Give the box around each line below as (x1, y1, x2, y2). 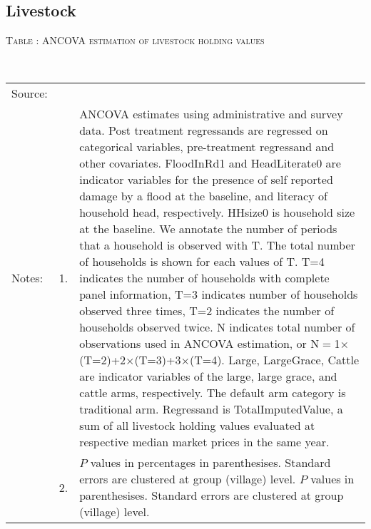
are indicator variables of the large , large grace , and (79, 368, 337, 385)
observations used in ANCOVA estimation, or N (79, 335, 320, 352)
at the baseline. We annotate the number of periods (79, 220, 337, 237)
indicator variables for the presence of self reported (79, 171, 333, 188)
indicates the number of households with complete (79, 269, 330, 287)
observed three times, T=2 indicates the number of (79, 302, 335, 319)
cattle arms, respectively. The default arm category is (79, 384, 346, 401)
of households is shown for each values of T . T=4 (79, 253, 325, 270)
